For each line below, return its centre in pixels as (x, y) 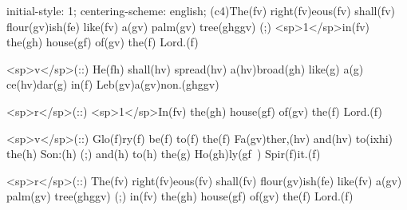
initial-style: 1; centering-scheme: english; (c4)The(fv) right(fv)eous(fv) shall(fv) (201, 10)
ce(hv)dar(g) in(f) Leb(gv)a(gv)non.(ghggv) (113, 84)
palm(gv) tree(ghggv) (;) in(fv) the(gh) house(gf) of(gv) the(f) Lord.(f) (180, 196)
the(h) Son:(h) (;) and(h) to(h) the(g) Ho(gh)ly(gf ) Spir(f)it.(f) (164, 154)
